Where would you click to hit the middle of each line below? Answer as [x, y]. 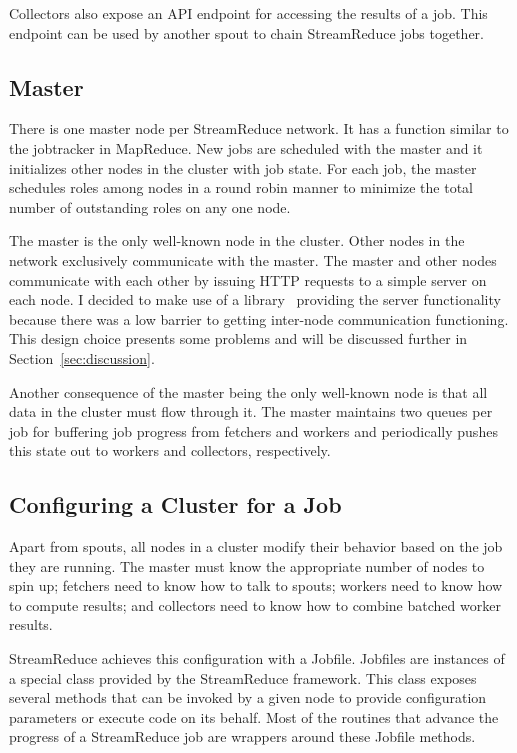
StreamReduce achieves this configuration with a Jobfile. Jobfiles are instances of [257, 658]
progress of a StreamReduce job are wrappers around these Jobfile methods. [242, 736]
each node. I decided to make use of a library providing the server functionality [255, 299]
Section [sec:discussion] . [82, 357]
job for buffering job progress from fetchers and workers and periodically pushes [253, 430]
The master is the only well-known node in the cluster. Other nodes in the [237, 240]
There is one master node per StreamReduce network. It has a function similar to [259, 128]
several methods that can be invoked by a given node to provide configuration [248, 697]
